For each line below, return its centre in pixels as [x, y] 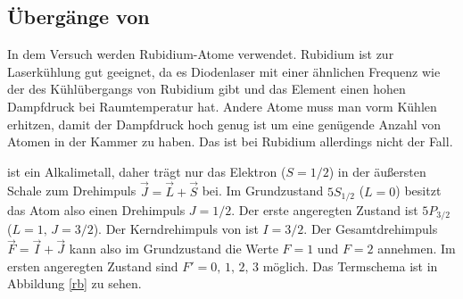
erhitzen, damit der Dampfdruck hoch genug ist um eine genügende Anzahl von [224, 124]
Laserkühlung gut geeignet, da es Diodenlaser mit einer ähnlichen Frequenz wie [224, 71]
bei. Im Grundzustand [263, 191]
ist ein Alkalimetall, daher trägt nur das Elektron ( [147, 171]
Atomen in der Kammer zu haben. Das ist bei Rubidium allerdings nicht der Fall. [230, 141]
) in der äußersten [377, 171]
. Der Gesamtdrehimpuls [371, 229]
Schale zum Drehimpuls [72, 191]
